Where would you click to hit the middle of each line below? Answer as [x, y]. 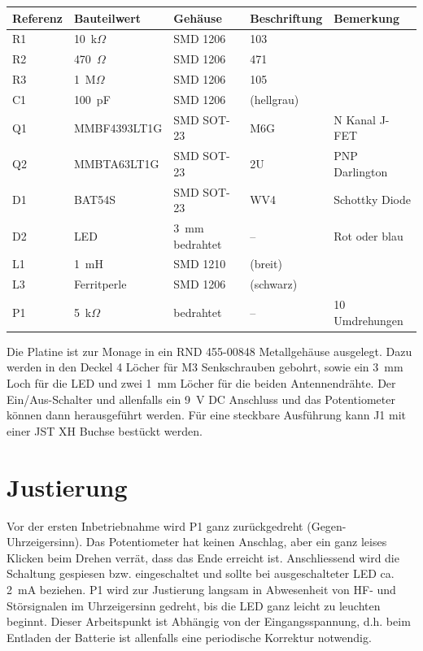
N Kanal [355, 119]
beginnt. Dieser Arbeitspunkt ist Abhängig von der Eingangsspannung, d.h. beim [209, 621]
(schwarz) [274, 284]
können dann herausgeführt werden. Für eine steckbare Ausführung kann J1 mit [207, 415]
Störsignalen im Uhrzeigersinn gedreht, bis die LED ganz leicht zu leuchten [194, 605]
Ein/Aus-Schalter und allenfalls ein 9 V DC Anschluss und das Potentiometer [201, 399]
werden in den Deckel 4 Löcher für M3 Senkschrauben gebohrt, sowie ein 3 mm [205, 367]
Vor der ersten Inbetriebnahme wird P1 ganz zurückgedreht [155, 525]
